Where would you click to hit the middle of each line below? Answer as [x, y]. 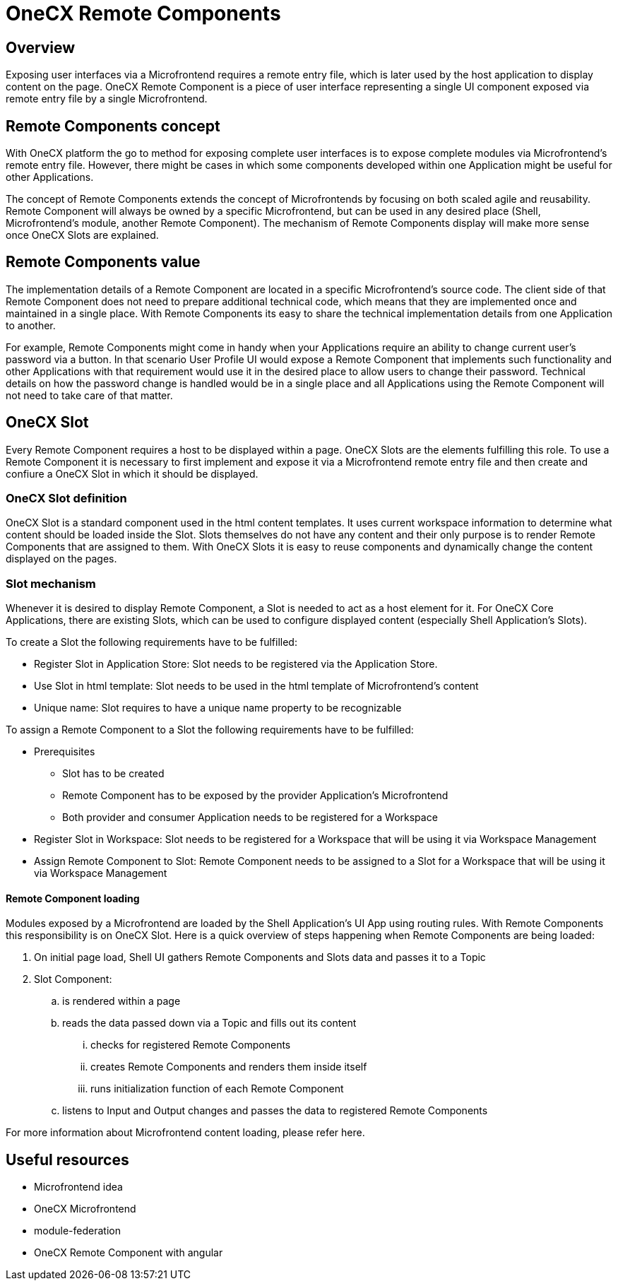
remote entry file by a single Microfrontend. [107, 99]
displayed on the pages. [61, 559]
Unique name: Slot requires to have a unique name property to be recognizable [218, 708]
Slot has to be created [113, 774]
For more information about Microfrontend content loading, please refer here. [185, 1133]
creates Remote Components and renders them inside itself [229, 1067]
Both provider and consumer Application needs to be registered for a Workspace [250, 818]
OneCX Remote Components [143, 13]
